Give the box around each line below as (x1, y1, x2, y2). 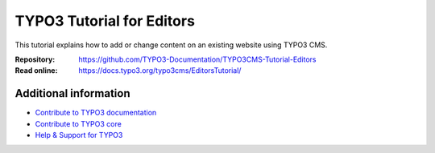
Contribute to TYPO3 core (35, 119, 122, 128)
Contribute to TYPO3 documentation (35, 108, 157, 118)
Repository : (14, 54, 56, 64)
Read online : (14, 66, 58, 75)
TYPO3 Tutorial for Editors (14, 12, 195, 30)
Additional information (14, 87, 130, 100)
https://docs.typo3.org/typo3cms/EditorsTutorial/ (78, 66, 242, 75)
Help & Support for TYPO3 (35, 131, 123, 140)
